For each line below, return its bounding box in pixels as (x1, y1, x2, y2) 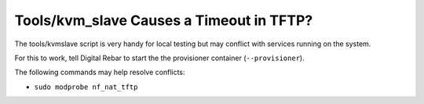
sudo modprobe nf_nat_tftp (34, 82, 138, 91)
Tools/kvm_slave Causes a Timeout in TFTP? (14, 12, 313, 29)
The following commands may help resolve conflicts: (14, 67, 185, 77)
